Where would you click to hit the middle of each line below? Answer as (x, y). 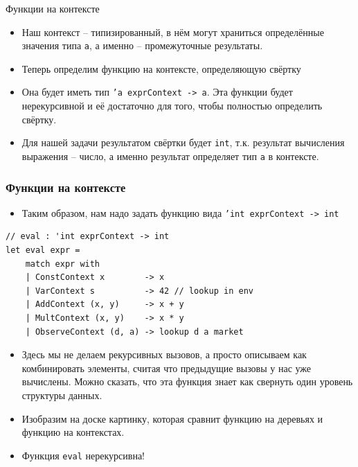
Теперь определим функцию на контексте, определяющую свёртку (161, 68)
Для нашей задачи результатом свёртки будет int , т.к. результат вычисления (183, 142)
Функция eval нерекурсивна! (83, 455)
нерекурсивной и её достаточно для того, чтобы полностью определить (172, 106)
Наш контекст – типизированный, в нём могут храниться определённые (173, 32)
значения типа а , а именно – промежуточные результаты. (142, 45)
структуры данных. (62, 395)
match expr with (63, 264)
